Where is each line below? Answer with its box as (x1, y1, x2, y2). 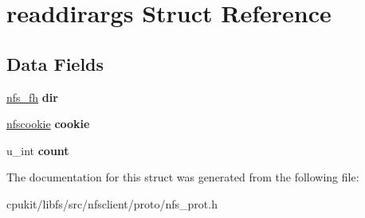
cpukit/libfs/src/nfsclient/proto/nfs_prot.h (6, 195, 218, 212)
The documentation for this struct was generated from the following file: (6, 169, 359, 185)
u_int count (6, 142, 69, 158)
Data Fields (6, 51, 104, 76)
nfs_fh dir (6, 88, 58, 105)
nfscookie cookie (6, 115, 90, 132)
